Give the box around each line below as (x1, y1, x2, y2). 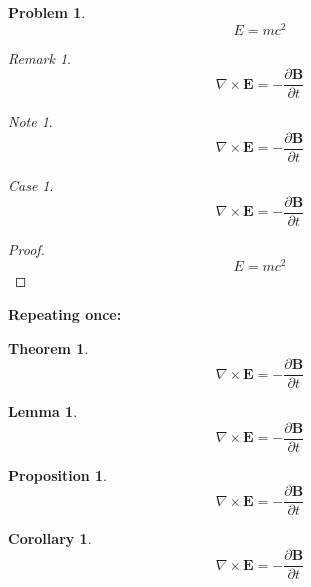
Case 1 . (8, 174, 54, 195)
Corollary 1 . (8, 528, 92, 549)
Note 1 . (8, 111, 53, 132)
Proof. (8, 238, 45, 259)
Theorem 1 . (8, 337, 89, 358)
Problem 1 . (8, 2, 86, 22)
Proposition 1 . (8, 464, 107, 485)
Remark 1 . (8, 47, 71, 68)
